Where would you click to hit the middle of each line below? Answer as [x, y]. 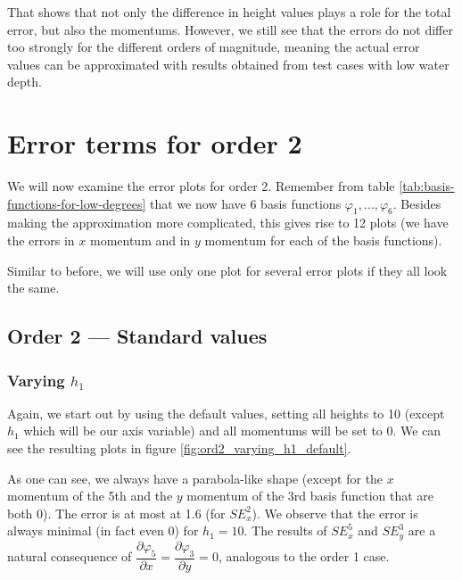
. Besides [417, 203]
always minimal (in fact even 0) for [103, 530]
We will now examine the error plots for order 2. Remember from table [201, 186]
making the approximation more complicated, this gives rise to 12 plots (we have [228, 223]
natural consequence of [70, 556]
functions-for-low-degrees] [77, 203]
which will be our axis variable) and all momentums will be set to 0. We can [232, 431]
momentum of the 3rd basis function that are [310, 496]
